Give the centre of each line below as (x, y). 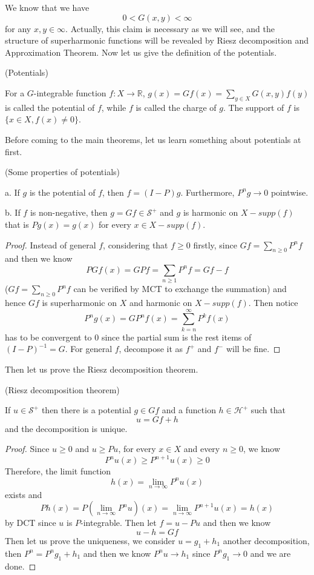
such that (268, 410)
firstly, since (215, 244)
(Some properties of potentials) (63, 172)
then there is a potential (86, 410)
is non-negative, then (69, 212)
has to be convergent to (48, 337)
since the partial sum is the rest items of (176, 337)
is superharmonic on (79, 303)
